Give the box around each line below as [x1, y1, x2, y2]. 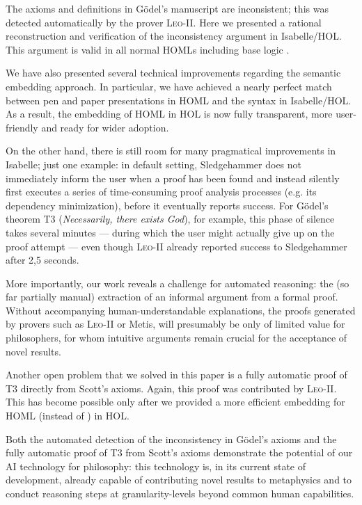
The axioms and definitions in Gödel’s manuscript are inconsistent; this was [6, 1, 329, 15]
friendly [6, 120, 38, 134]
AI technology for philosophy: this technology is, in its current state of [6, 458, 306, 473]
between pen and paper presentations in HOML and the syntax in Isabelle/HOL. [6, 93, 352, 107]
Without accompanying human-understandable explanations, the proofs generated [6, 303, 356, 317]
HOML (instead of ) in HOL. [6, 408, 129, 423]
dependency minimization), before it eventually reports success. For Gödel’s [6, 198, 329, 212]
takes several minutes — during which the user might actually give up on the [6, 225, 335, 239]
